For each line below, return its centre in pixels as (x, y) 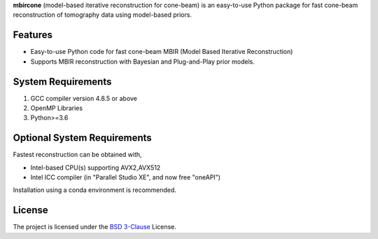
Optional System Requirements (82, 138)
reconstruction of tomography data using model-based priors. (103, 15)
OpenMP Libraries (57, 108)
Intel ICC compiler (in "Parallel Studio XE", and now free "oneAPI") (125, 177)
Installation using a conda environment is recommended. (94, 190)
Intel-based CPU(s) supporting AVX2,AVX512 (96, 168)
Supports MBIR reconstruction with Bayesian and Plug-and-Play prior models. (142, 61)
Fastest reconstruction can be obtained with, (78, 155)
